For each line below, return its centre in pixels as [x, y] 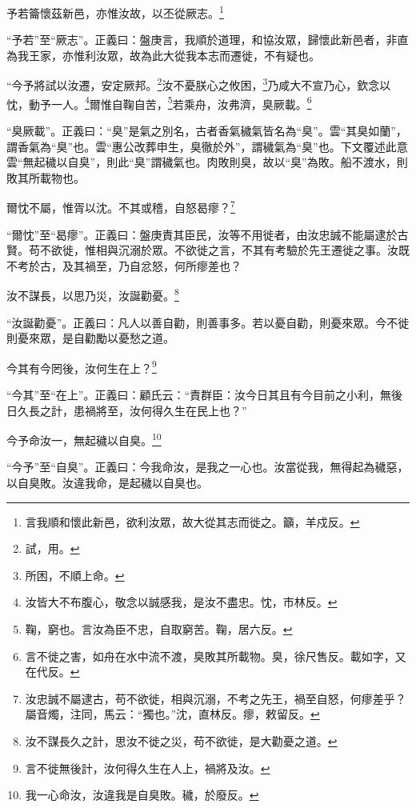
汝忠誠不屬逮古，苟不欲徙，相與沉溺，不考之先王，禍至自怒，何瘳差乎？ [216, 698]
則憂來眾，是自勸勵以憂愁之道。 [90, 338]
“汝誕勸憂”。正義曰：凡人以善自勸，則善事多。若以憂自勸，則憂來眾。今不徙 [208, 322]
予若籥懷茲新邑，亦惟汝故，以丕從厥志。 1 [115, 12]
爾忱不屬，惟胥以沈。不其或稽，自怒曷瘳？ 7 [121, 206]
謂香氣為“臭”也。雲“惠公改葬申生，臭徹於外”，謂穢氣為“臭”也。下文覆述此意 [207, 146]
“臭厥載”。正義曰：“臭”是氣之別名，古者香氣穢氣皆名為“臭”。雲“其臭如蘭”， [207, 130]
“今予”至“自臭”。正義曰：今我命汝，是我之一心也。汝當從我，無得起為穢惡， [208, 467]
